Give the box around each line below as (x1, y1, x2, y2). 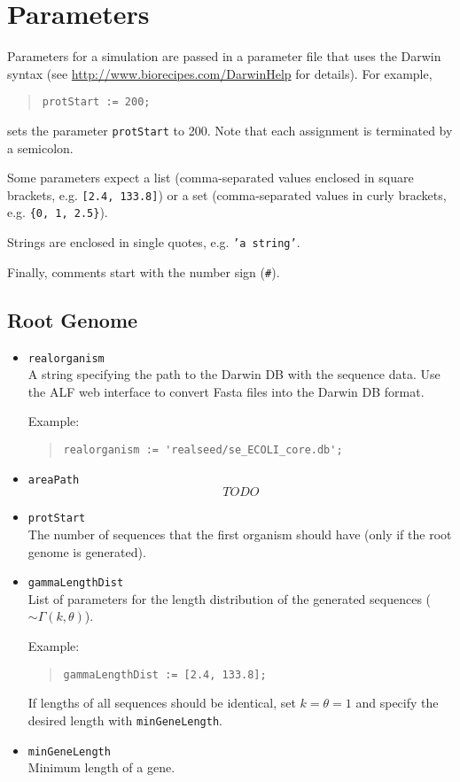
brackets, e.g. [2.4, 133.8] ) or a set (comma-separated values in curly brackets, (7, 185, 447, 204)
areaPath (27, 473, 80, 486)
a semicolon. (7, 138, 74, 157)
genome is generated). (27, 542, 146, 561)
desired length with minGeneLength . (27, 710, 223, 729)
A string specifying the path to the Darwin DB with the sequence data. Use (27, 365, 441, 383)
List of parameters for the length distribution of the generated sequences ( (27, 589, 432, 608)
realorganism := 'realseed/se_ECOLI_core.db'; (63, 444, 343, 457)
